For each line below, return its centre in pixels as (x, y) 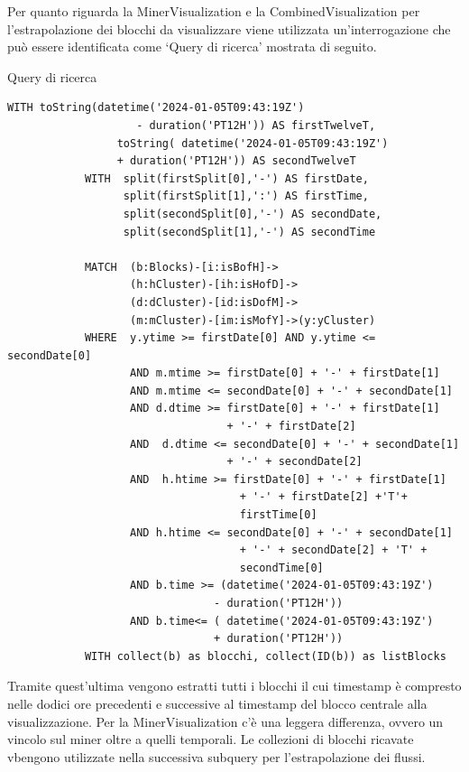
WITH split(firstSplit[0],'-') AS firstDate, (226, 178)
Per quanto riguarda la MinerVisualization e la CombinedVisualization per (214, 11)
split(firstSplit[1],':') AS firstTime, (246, 196)
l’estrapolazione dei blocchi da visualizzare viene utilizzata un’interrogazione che (229, 28)
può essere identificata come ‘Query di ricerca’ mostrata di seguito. (192, 47)
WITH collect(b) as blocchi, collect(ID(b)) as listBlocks (265, 656)
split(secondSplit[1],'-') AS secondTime (249, 232)
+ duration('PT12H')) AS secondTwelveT (236, 161)
